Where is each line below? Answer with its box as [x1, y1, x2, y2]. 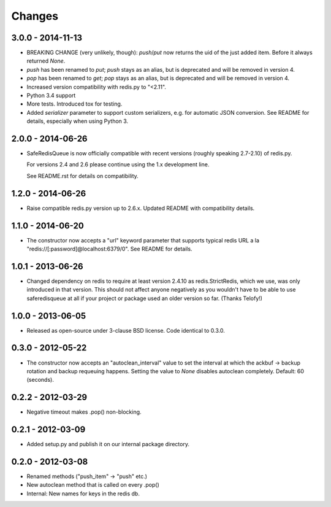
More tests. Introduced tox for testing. [26, 100, 123, 107]
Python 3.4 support [26, 92, 76, 99]
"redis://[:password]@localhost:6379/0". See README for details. [26, 246, 192, 253]
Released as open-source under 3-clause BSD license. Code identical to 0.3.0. [26, 327, 225, 334]
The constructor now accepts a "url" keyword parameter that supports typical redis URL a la [26, 236, 260, 244]
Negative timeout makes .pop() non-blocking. [26, 408, 142, 416]
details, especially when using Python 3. [26, 117, 129, 125]
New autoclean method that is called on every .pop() [26, 481, 159, 489]
